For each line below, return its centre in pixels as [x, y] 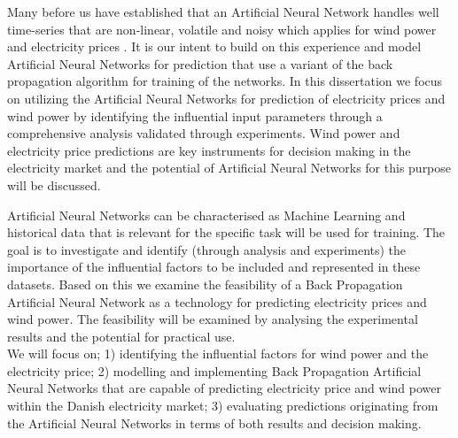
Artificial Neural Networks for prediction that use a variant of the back [200, 63]
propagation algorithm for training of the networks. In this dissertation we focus [225, 81]
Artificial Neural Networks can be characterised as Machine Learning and [206, 215]
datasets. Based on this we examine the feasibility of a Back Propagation [205, 284]
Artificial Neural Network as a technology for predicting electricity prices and [217, 301]
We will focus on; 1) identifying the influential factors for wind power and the [218, 353]
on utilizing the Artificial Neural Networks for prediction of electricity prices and [226, 98]
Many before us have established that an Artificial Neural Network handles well [223, 12]
